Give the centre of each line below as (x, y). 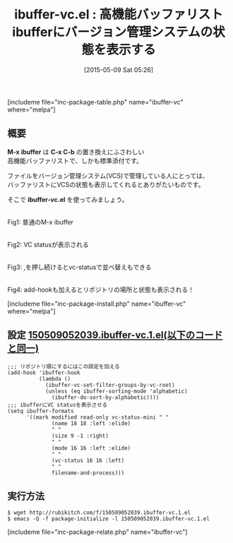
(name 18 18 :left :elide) (91, 423)
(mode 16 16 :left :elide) (91, 448)
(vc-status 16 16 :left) (88, 460)
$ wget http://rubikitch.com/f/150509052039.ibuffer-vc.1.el (99, 513)
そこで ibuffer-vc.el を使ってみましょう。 (68, 199)
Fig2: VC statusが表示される (48, 244)
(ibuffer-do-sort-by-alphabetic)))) (106, 397)
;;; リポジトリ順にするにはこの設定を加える (64, 366)
